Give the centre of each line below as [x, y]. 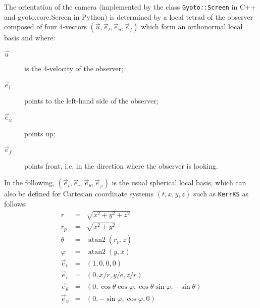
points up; [40, 133]
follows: [16, 204]
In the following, [29, 183]
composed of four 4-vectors [45, 27]
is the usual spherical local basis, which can [179, 183]
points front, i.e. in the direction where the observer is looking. [121, 165]
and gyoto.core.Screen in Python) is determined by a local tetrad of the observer [129, 16]
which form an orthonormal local [192, 27]
